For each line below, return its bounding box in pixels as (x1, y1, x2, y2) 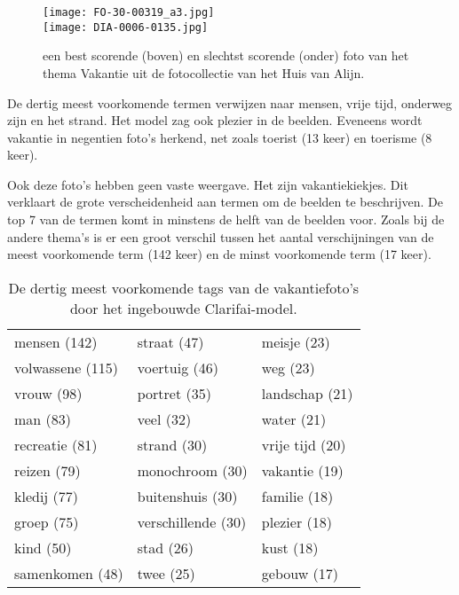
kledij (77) (14, 485, 79, 506)
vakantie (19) (261, 459, 344, 481)
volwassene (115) (14, 356, 119, 378)
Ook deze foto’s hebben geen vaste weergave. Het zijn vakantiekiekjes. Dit (7, 175, 408, 193)
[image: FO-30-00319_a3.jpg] (43, 6, 215, 19)
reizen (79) (14, 459, 81, 481)
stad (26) (137, 536, 194, 558)
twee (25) (137, 562, 195, 583)
